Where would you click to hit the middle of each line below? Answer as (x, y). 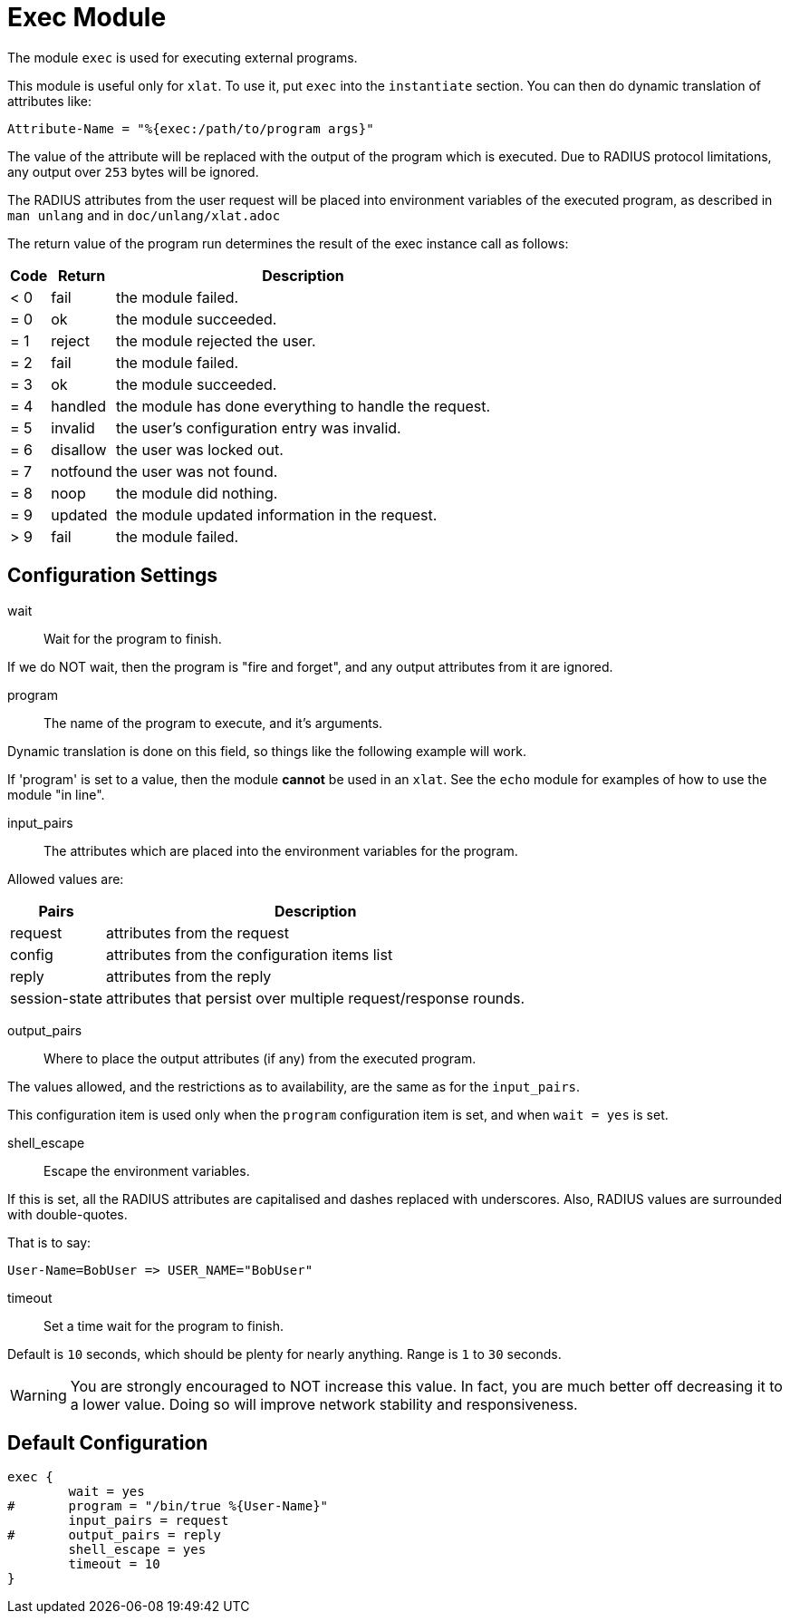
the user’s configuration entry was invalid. (258, 427)
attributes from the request (197, 932)
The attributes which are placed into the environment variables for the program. (281, 850)
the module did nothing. (197, 493)
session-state (57, 998)
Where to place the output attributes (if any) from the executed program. (260, 1058)
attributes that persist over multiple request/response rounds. (316, 998)
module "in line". (56, 794)
